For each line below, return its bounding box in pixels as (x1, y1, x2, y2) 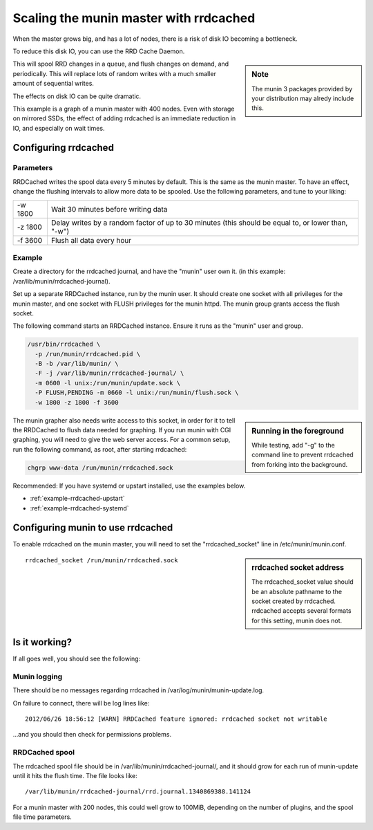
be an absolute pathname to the (251, 587, 342, 596)
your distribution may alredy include (251, 94, 354, 102)
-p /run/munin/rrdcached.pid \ (35, 350, 141, 358)
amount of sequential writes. (12, 80, 95, 88)
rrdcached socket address (251, 562, 345, 572)
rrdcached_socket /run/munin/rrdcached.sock (25, 556, 179, 564)
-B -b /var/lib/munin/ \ (35, 360, 119, 368)
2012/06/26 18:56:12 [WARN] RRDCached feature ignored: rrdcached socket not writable (25, 715, 327, 723)
